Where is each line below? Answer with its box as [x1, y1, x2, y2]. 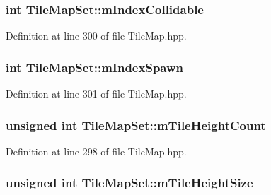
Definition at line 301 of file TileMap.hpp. [6, 86, 187, 101]
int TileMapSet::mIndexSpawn [6, 58, 184, 76]
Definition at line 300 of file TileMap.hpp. [6, 28, 187, 43]
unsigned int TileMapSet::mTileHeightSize [6, 174, 253, 191]
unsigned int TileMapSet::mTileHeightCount [6, 116, 266, 134]
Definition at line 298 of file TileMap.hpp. [6, 143, 187, 158]
